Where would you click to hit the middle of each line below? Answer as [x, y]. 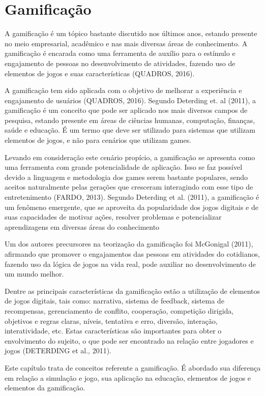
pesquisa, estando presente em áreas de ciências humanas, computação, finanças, [130, 120]
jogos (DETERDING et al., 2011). [58, 351]
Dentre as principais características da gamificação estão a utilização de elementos [132, 291]
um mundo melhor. [34, 274]
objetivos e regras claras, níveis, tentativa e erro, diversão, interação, [111, 321]
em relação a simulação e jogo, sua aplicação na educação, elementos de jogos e [128, 377]
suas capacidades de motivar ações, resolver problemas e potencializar [113, 217]
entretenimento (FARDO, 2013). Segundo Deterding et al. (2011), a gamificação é [132, 197]
